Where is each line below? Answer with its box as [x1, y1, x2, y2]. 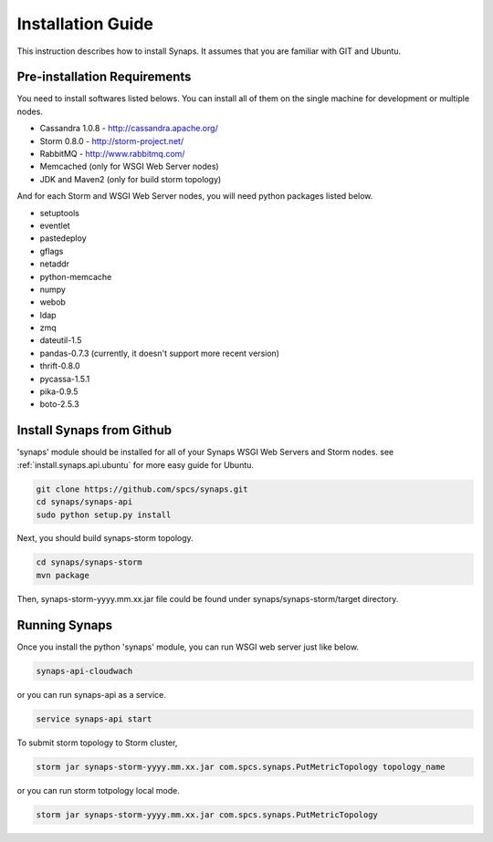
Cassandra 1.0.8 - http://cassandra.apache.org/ [39, 123, 218, 134]
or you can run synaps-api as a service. [16, 689, 166, 700]
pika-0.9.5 [39, 386, 79, 397]
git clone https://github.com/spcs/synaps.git [36, 483, 248, 494]
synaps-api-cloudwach [36, 666, 133, 676]
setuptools [39, 207, 79, 218]
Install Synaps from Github [16, 422, 173, 438]
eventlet [39, 220, 70, 231]
